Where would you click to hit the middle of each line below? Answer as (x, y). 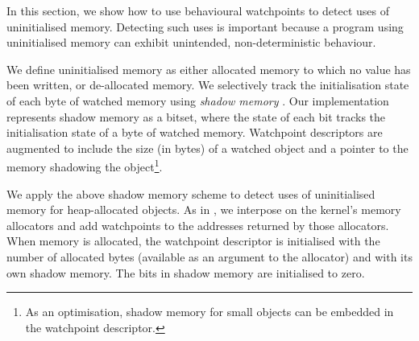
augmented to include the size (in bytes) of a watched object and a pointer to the (207, 148)
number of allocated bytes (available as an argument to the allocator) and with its (209, 256)
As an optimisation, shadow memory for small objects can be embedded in (209, 312)
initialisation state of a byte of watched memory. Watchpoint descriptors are (195, 132)
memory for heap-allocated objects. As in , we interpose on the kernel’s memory (204, 210)
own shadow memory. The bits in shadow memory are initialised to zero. (186, 272)
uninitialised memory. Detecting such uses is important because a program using (205, 26)
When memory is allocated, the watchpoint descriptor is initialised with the (193, 241)
